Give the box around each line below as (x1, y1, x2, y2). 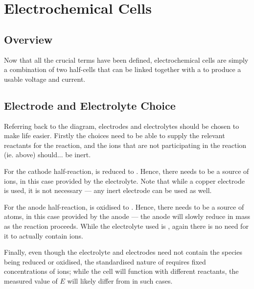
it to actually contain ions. (4, 230, 83, 241)
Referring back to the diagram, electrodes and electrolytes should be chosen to (4, 120, 239, 131)
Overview (4, 31, 53, 47)
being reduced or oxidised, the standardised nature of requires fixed (4, 256, 206, 266)
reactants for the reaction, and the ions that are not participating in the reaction (4, 140, 247, 150)
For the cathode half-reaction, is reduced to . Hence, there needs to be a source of (4, 166, 249, 176)
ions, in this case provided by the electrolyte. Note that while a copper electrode (4, 175, 245, 186)
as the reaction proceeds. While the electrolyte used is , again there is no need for (4, 220, 249, 231)
